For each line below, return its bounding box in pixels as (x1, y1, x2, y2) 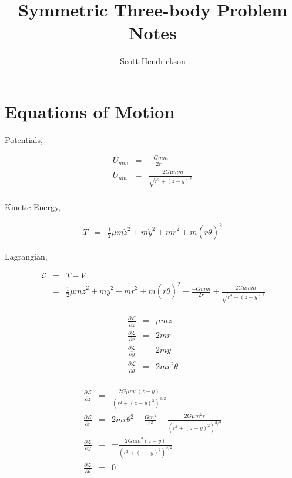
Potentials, (5, 133, 43, 145)
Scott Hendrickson (120, 55, 186, 67)
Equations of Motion (5, 99, 175, 123)
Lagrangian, (5, 250, 48, 263)
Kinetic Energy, (5, 200, 61, 213)
